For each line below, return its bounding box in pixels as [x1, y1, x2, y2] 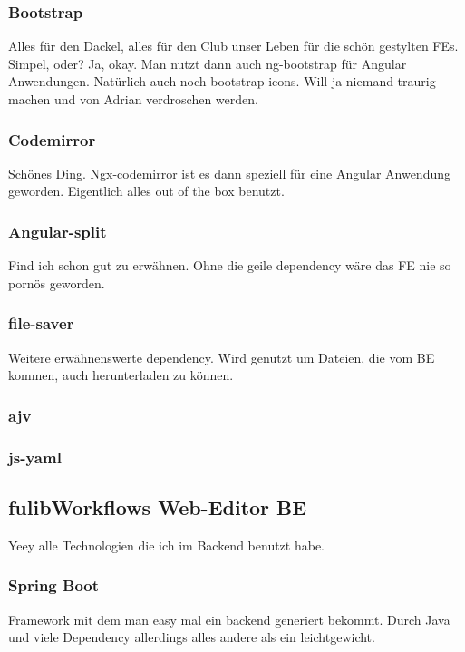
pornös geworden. [8, 273, 105, 292]
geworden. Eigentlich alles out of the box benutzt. [8, 181, 285, 200]
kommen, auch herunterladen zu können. [8, 365, 234, 384]
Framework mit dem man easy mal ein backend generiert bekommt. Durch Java [8, 609, 450, 628]
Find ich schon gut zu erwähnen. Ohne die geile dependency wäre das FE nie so [8, 256, 451, 275]
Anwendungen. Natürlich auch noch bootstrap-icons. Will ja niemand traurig [8, 72, 436, 91]
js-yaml [8, 445, 62, 468]
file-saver [8, 312, 74, 335]
